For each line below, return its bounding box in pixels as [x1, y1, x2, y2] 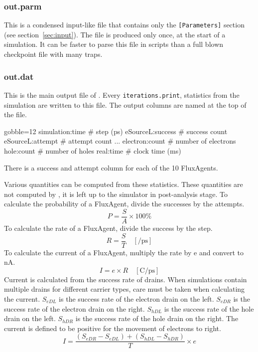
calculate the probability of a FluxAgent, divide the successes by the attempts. [4, 198, 245, 209]
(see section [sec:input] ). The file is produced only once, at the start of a [4, 29, 226, 39]
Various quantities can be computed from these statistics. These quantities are [4, 179, 243, 189]
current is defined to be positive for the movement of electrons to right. [4, 323, 221, 333]
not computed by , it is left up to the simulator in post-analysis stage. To [4, 188, 228, 199]
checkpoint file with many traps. [4, 49, 103, 59]
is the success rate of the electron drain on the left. [59, 293, 214, 304]
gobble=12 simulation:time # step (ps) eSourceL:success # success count [4, 126, 228, 136]
